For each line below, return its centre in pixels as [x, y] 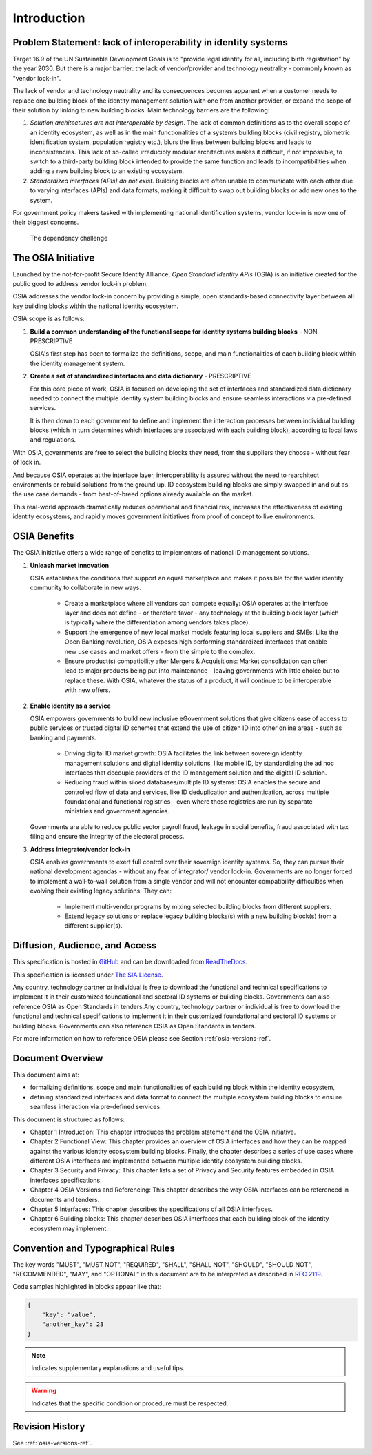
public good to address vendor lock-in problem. [80, 284]
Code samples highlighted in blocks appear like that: [87, 1287]
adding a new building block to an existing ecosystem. [107, 171]
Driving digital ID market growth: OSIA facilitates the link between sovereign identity [183, 753]
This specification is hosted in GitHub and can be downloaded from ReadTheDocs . [130, 962]
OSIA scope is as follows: [49, 319]
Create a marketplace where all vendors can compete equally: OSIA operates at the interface [196, 603]
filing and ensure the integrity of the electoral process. [107, 837]
